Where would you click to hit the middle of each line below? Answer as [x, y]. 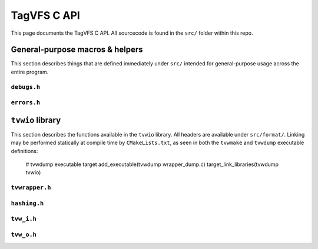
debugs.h [26, 87]
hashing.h [27, 203]
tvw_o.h [24, 234]
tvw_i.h [24, 219]
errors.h [26, 103]
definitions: [24, 151]
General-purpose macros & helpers [77, 50]
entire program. [30, 72]
